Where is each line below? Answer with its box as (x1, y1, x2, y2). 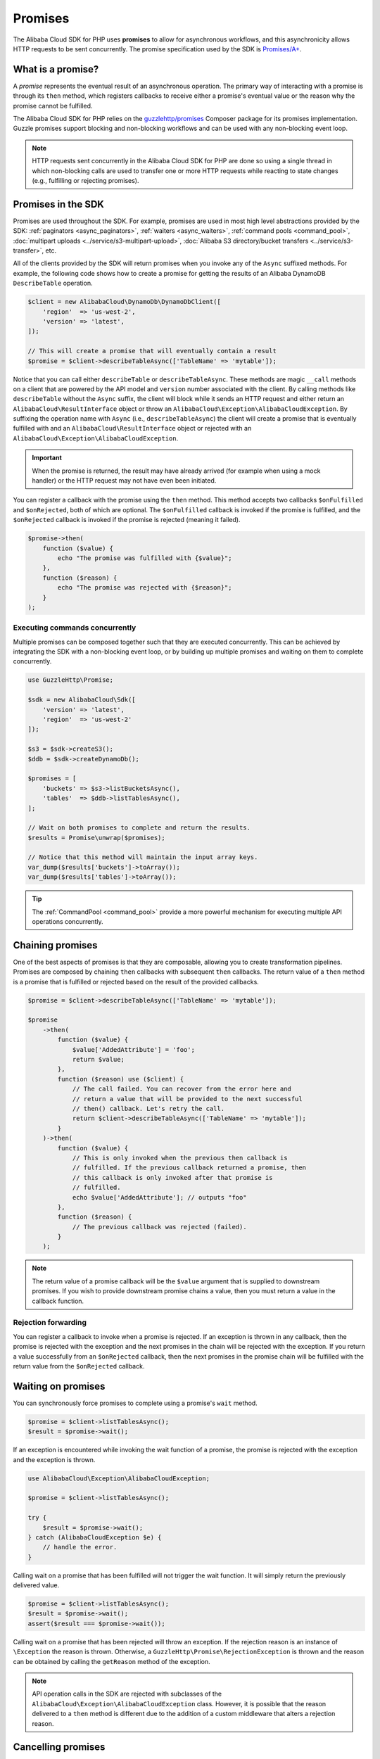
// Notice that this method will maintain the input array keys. (27, 853, 258, 861)
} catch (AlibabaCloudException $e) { (27, 1533, 162, 1541)
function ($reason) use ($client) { (57, 1075, 184, 1083)
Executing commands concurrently (13, 623, 137, 633)
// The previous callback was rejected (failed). (72, 1223, 247, 1231)
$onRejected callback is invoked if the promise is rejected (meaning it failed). (13, 516, 241, 524)
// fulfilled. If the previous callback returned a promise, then (72, 1164, 306, 1171)
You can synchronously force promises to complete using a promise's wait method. (13, 1399, 258, 1407)
